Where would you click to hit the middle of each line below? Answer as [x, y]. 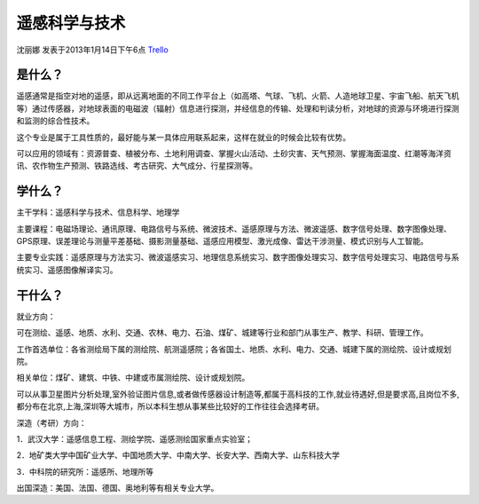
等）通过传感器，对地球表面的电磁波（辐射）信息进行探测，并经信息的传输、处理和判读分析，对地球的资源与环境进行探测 [238, 108]
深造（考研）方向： [51, 422]
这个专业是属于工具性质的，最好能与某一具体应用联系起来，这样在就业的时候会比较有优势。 [183, 137]
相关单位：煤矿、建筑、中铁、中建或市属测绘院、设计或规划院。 [133, 378]
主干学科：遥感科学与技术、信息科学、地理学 [98, 212]
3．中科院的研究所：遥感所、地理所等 [85, 471]
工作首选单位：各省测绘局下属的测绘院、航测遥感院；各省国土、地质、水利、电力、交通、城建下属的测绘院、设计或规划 [234, 349]
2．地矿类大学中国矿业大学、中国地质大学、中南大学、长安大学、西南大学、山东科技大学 [178, 455]
